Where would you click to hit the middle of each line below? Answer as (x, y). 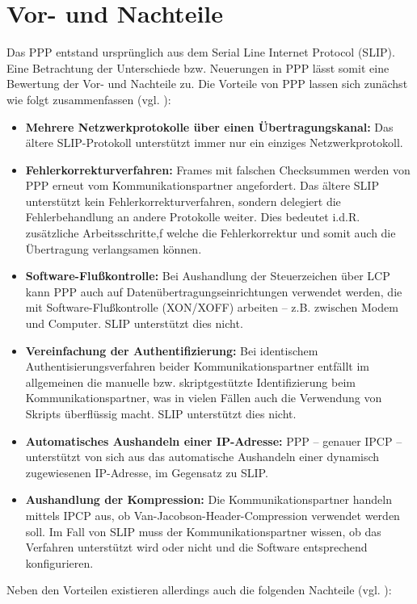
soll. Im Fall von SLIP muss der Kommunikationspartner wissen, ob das (203, 531)
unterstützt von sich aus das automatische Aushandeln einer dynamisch (202, 457)
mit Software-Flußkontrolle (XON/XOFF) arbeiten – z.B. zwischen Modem (212, 307)
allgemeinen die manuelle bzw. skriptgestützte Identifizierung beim (190, 382)
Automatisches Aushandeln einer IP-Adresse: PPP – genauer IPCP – (214, 440)
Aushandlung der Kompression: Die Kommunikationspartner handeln (208, 499)
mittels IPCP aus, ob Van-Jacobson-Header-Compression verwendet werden (213, 515)
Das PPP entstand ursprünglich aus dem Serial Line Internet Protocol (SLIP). (201, 52)
